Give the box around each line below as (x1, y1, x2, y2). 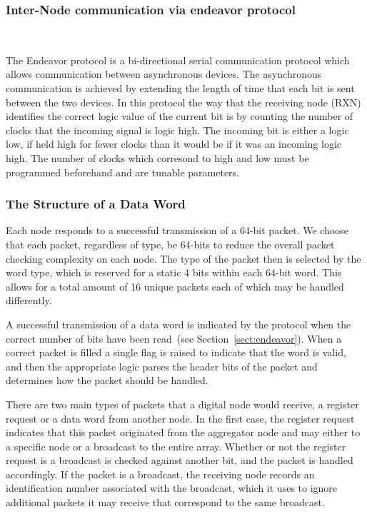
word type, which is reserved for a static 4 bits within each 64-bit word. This (6, 265, 342, 280)
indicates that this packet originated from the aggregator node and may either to (6, 425, 361, 440)
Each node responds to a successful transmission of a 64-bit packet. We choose (6, 223, 349, 238)
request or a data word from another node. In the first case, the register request (6, 410, 355, 425)
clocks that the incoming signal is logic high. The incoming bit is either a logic (6, 122, 349, 137)
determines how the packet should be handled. (6, 373, 208, 388)
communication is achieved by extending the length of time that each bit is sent (6, 81, 355, 95)
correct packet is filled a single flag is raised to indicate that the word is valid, (6, 345, 346, 360)
